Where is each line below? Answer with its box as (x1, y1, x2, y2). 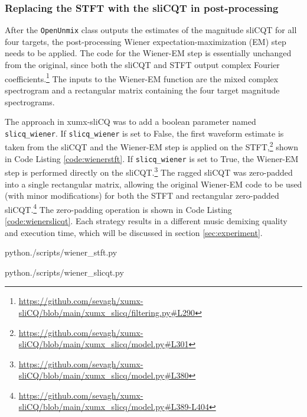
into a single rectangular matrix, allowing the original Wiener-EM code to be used (5, 177, 302, 190)
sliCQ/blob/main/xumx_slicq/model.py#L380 (18, 369, 189, 382)
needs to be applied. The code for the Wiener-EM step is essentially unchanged (5, 47, 292, 59)
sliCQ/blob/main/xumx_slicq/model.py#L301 (18, 338, 189, 350)
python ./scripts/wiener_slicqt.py (5, 266, 124, 278)
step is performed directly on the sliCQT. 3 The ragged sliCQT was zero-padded (5, 164, 293, 178)
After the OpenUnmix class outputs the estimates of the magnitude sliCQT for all (5, 24, 297, 36)
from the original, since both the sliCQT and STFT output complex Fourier (5, 59, 280, 71)
